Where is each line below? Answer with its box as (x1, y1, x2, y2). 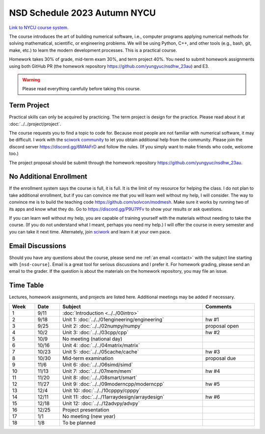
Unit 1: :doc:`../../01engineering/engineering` (62, 316, 164, 323)
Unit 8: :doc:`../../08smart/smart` (62, 374, 137, 381)
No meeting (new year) (62, 413, 116, 420)
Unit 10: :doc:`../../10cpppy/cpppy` (62, 387, 141, 394)
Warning (22, 77, 40, 83)
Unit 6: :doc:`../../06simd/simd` (62, 361, 133, 368)
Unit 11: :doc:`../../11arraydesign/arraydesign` (62, 393, 164, 400)
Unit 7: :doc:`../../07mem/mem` (62, 368, 133, 375)
